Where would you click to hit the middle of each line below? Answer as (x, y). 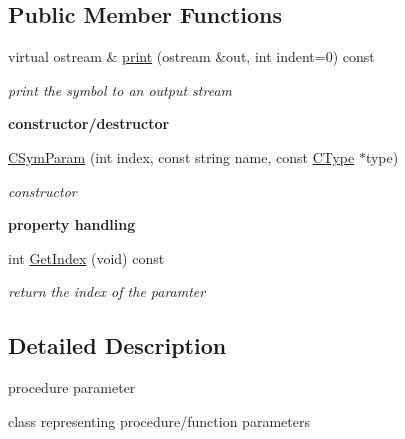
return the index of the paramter (107, 291)
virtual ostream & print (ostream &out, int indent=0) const (191, 56)
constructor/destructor (89, 123)
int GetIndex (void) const (86, 257)
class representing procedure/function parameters (159, 420)
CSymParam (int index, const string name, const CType (181, 156)
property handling (72, 224)
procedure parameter (72, 387)
